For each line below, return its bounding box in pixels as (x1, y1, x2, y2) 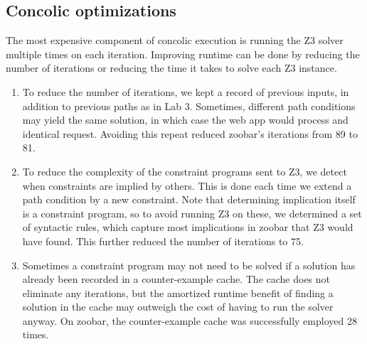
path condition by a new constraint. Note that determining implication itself (22, 192, 356, 207)
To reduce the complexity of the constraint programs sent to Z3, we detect (22, 163, 347, 178)
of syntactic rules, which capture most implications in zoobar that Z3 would (22, 220, 353, 235)
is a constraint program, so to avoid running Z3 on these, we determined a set (22, 205, 362, 220)
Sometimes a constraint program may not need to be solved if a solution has (22, 257, 356, 272)
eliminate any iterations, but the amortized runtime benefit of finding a (22, 285, 334, 300)
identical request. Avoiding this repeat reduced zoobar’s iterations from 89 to (22, 126, 358, 141)
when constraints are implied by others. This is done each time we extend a (22, 178, 352, 193)
